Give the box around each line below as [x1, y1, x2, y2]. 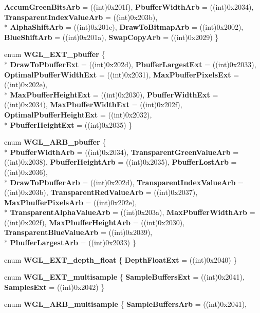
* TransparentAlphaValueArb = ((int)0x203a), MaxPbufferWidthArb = [4, 207, 255, 218]
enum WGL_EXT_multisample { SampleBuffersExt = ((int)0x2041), [4, 271, 245, 282]
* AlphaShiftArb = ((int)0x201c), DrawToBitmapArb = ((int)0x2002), [4, 22, 244, 32]
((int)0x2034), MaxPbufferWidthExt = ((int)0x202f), [4, 99, 182, 110]
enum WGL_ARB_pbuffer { [4, 136, 106, 147]
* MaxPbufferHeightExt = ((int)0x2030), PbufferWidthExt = [4, 89, 218, 100]
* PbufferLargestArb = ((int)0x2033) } [4, 237, 136, 248]
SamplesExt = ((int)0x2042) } [4, 281, 105, 292]
